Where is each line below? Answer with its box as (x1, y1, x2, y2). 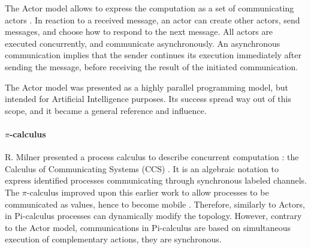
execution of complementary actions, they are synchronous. (5, 233, 222, 245)
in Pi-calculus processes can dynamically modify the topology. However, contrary (5, 209, 302, 222)
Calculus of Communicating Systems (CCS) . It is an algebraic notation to (5, 162, 279, 175)
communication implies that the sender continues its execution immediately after (5, 49, 302, 61)
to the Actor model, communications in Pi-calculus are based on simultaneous (5, 221, 291, 233)
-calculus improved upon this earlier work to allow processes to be (26, 185, 269, 198)
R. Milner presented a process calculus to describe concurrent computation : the (5, 151, 299, 163)
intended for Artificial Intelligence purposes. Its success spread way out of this (5, 92, 291, 105)
